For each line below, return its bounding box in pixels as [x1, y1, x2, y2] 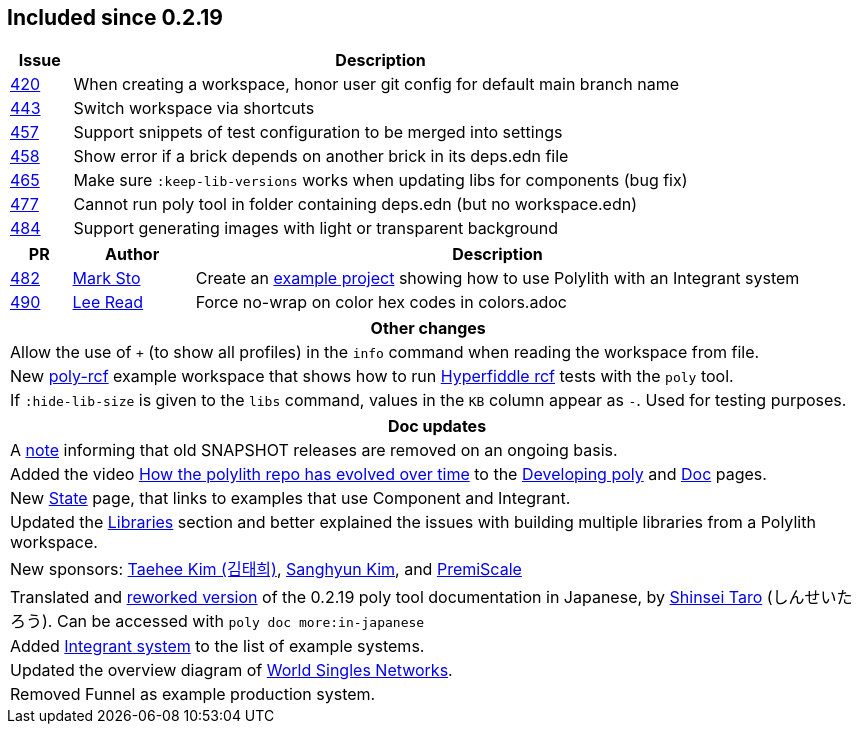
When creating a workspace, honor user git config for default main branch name [73, 74, 679, 95]
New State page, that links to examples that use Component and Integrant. [10, 488, 571, 509]
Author [105, 244, 160, 265]
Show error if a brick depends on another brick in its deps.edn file [73, 146, 569, 167]
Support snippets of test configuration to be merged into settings [73, 122, 563, 143]
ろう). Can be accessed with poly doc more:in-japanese [10, 611, 425, 632]
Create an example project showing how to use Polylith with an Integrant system [195, 268, 800, 289]
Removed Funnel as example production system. [10, 684, 376, 705]
